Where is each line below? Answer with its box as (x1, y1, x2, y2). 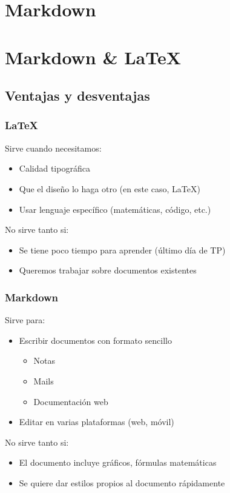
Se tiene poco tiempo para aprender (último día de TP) (19, 243, 226, 256)
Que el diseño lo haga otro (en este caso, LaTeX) (19, 182, 200, 195)
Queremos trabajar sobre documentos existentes (19, 264, 197, 277)
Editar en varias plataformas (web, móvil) (19, 415, 174, 428)
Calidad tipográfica (19, 162, 90, 175)
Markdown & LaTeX (5, 44, 182, 69)
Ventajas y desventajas (5, 86, 150, 105)
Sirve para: (5, 314, 45, 326)
